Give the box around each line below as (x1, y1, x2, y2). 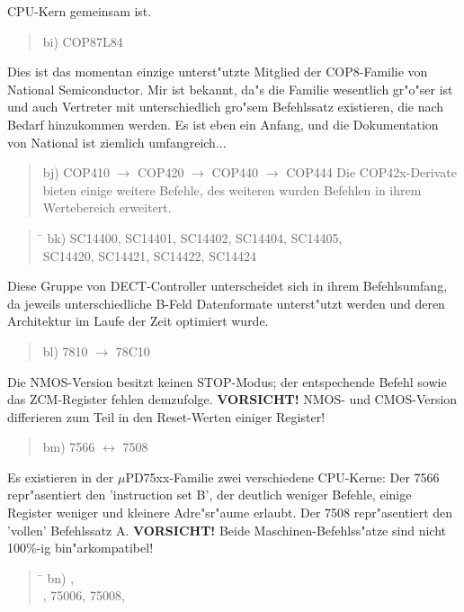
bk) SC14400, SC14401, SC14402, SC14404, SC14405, (47, 228, 343, 247)
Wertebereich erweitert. (42, 198, 172, 217)
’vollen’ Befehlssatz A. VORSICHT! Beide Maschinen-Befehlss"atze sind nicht (7, 520, 446, 539)
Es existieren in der (7, 467, 114, 486)
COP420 (137, 163, 184, 182)
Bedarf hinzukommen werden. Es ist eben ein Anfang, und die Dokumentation (7, 114, 439, 133)
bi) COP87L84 (42, 31, 123, 50)
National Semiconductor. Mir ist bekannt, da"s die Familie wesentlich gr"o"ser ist (7, 79, 453, 98)
